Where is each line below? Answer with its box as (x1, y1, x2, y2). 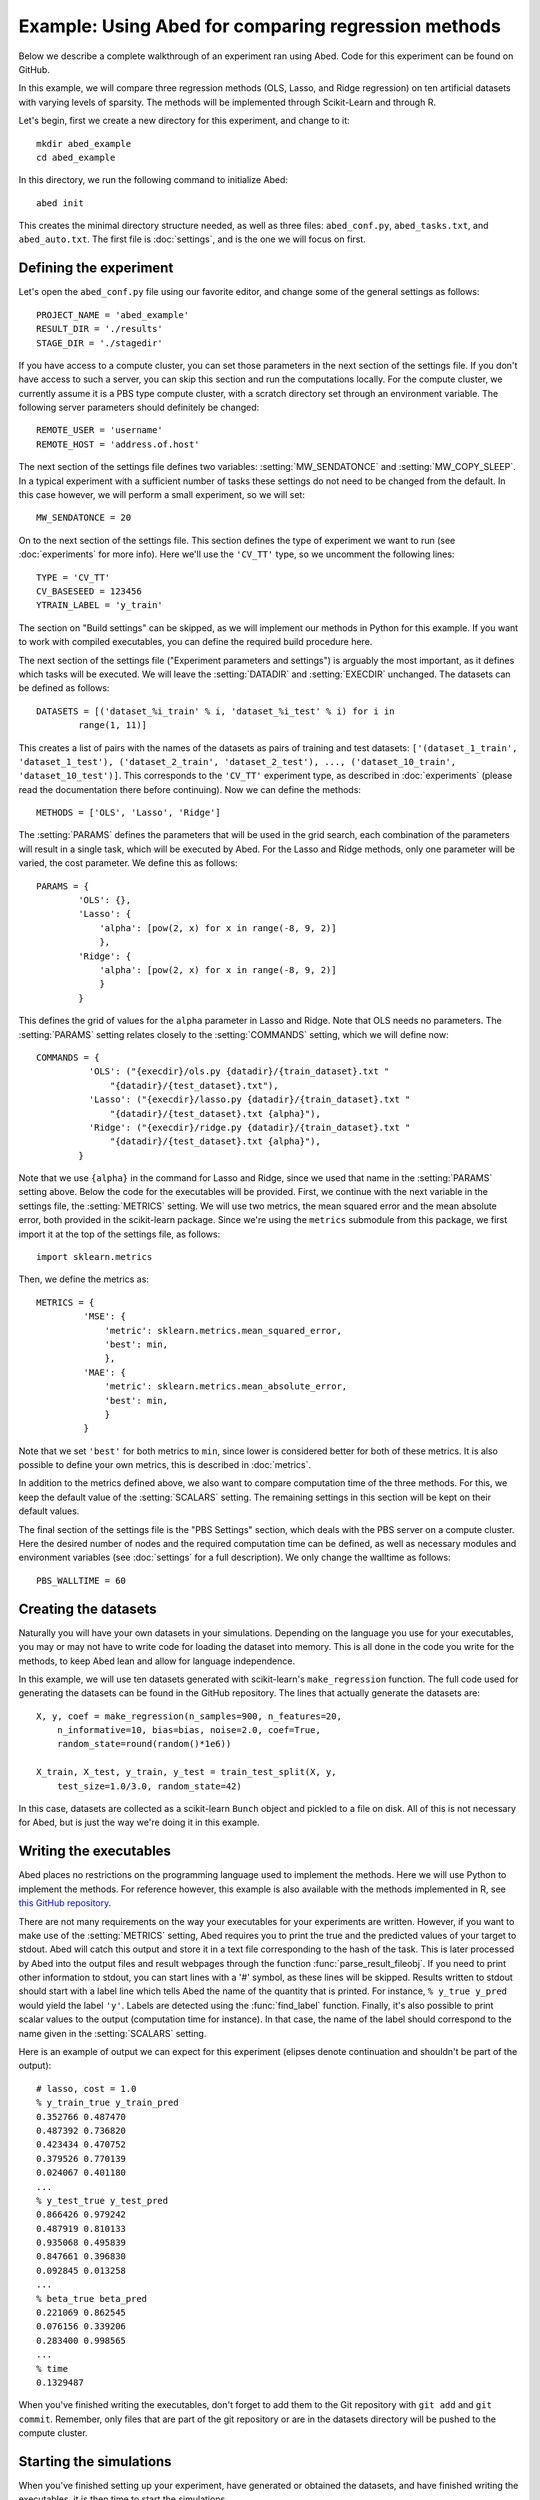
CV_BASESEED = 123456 (36, 586, 142, 597)
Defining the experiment (18, 260, 174, 277)
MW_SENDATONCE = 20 (36, 512, 132, 524)
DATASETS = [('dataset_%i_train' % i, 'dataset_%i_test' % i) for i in (36, 705, 395, 717)
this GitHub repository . (18, 1897, 112, 1909)
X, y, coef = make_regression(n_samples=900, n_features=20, (36, 1710, 342, 1722)
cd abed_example (36, 151, 116, 163)
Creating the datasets (18, 1600, 157, 1617)
